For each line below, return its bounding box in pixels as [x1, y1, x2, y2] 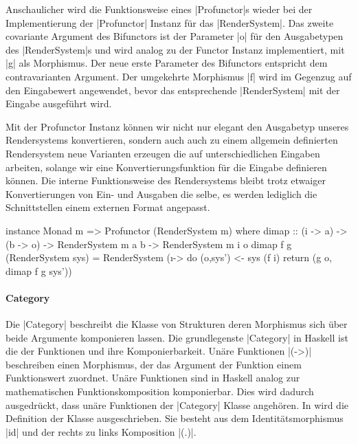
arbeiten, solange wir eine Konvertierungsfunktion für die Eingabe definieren [5, 159, 327, 174]
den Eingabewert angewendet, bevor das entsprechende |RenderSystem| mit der [5, 82, 340, 97]
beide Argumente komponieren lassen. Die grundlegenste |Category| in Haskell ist [5, 330, 348, 344]
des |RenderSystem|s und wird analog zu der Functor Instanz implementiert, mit [5, 42, 345, 56]
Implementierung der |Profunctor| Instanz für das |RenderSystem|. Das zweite [5, 15, 334, 30]
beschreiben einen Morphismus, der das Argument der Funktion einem [5, 357, 302, 371]
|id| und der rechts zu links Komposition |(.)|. [5, 424, 197, 439]
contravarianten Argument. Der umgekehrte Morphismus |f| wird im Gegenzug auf [5, 69, 352, 83]
